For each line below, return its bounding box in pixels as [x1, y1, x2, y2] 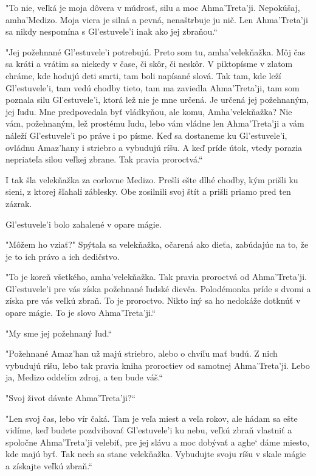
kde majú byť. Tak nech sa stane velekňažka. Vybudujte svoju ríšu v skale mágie [5, 447, 306, 460]
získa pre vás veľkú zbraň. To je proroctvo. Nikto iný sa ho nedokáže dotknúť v [5, 294, 301, 307]
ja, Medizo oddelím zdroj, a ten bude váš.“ [5, 371, 163, 383]
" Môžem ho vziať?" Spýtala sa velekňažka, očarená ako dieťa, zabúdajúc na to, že [5, 238, 309, 251]
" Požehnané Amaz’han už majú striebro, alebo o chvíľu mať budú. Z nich [5, 347, 278, 360]
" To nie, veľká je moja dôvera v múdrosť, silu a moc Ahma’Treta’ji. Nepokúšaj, [5, 1, 300, 13]
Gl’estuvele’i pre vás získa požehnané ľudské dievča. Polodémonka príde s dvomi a [5, 282, 311, 295]
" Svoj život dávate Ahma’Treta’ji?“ [5, 391, 136, 404]
